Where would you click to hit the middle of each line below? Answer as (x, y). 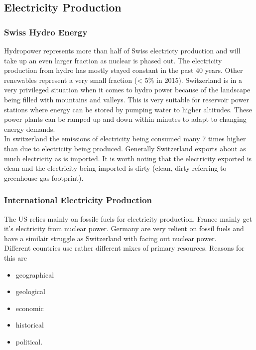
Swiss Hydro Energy (46, 32)
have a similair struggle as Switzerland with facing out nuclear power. (110, 238)
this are (16, 257)
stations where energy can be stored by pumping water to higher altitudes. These (128, 109)
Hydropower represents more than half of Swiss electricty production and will (122, 50)
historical (30, 325)
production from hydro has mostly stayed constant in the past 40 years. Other (124, 70)
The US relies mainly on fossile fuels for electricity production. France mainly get (128, 218)
